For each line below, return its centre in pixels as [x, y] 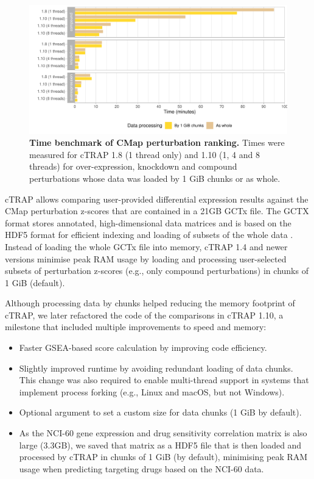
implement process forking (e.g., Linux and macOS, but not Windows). [152, 391]
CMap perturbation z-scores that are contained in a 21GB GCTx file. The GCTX [157, 211]
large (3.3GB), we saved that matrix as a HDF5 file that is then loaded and [160, 445]
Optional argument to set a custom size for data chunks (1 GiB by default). [160, 412]
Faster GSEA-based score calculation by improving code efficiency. [143, 348]
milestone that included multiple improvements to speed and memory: [136, 327]
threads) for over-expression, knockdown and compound [133, 166]
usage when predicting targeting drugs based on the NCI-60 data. [141, 468]
